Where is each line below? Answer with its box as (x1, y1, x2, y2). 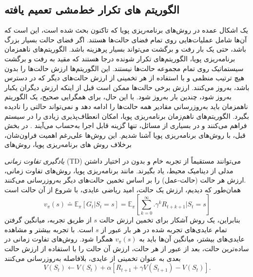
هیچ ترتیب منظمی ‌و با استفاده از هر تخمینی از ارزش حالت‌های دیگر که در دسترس (4, 73, 245, 83)
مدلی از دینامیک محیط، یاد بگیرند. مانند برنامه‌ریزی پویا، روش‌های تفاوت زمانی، (4, 165, 234, 175)
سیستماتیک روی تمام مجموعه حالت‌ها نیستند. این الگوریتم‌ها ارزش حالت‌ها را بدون (4, 63, 244, 73)
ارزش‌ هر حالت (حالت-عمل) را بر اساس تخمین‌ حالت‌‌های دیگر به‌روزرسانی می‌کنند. (4, 175, 246, 185)
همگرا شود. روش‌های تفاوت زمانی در (4, 234, 113, 244)
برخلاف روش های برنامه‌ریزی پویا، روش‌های (4, 139, 132, 149)
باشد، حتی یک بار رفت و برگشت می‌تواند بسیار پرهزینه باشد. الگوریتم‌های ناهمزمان (4, 44, 246, 54)
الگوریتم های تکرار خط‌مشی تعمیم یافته (4, 2, 179, 17)
